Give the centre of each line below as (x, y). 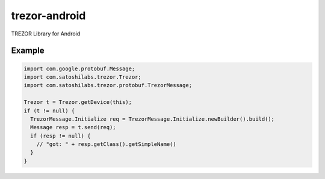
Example (28, 51)
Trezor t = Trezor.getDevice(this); (78, 102)
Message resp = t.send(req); (73, 127)
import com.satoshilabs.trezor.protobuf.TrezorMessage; (108, 85)
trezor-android (48, 16)
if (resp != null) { (60, 136)
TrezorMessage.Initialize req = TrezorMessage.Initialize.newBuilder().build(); (153, 119)
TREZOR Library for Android (46, 34)
